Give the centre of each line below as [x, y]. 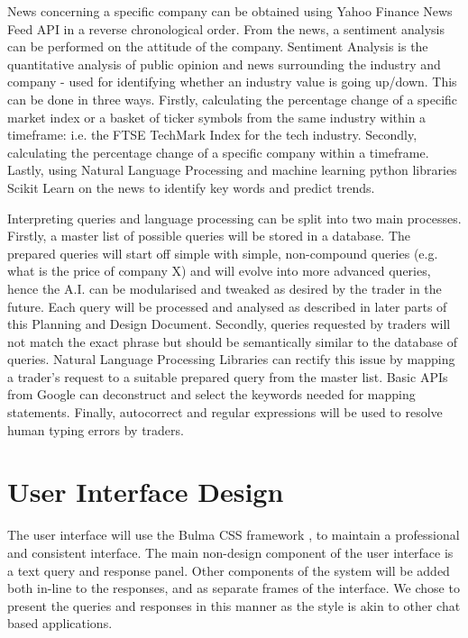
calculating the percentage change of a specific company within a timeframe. [218, 152]
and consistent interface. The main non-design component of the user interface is [230, 552]
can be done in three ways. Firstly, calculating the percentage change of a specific [233, 99]
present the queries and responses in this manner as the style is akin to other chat [234, 605]
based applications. [60, 623]
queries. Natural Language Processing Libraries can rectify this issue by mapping [231, 359]
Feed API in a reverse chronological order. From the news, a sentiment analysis [226, 28]
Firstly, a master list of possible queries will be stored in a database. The [209, 236]
